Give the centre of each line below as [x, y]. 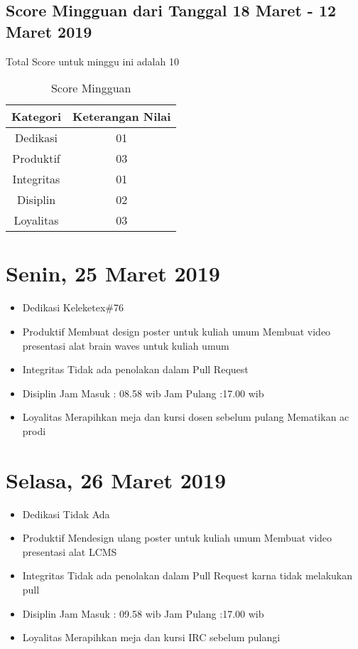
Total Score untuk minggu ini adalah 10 [92, 61]
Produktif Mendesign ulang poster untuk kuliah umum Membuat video [177, 538]
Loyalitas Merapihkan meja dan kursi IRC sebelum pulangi [151, 637]
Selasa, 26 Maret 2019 [116, 479]
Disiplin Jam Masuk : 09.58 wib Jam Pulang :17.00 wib [143, 613]
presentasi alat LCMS [70, 551]
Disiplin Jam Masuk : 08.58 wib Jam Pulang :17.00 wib [143, 393]
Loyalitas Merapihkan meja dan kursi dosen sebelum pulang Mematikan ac [186, 417]
